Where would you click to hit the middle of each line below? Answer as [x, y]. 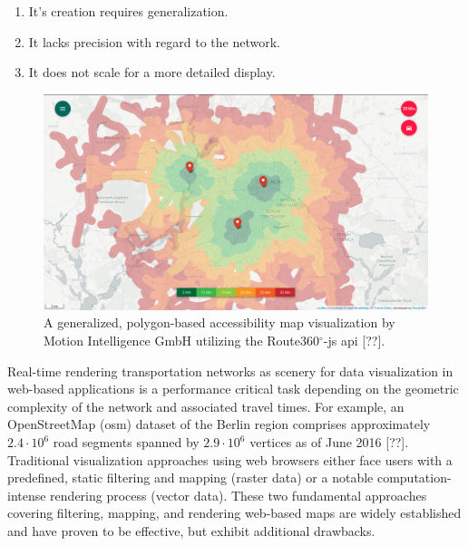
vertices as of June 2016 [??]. [329, 442]
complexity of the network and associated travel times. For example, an [206, 406]
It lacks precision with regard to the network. [154, 41]
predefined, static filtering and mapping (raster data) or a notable [190, 478]
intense [27, 495]
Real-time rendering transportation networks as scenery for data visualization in [230, 370]
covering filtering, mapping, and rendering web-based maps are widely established [234, 513]
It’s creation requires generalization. [128, 11]
